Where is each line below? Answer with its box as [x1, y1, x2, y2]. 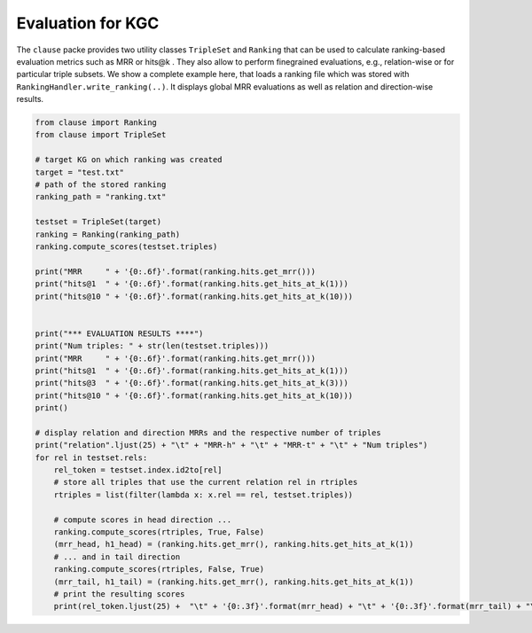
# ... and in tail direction [53, 551, 181, 562]
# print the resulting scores [53, 589, 185, 598]
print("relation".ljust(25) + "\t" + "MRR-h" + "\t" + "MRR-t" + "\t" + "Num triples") [35, 440, 428, 450]
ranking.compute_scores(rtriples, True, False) [53, 527, 265, 536]
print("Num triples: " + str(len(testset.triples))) [35, 341, 270, 351]
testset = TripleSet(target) [35, 217, 162, 227]
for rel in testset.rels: [35, 452, 148, 463]
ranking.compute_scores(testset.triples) [35, 242, 218, 252]
